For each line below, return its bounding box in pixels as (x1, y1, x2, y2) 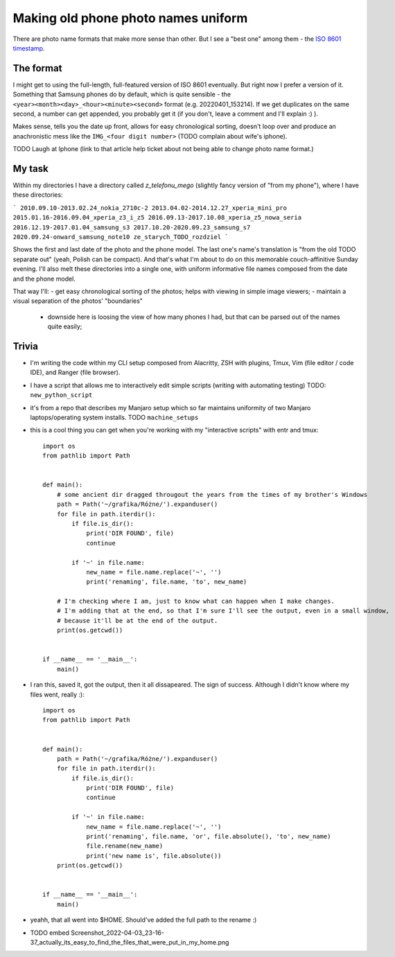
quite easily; (47, 322, 82, 331)
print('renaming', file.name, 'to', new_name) (86, 578, 247, 586)
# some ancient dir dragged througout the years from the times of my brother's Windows (56, 491, 368, 498)
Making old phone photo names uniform (12, 10, 248, 26)
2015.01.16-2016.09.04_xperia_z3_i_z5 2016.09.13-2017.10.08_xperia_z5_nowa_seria (12, 213, 301, 222)
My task (12, 163, 49, 175)
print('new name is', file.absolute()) (86, 852, 222, 859)
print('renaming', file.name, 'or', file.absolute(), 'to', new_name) (86, 832, 331, 841)
